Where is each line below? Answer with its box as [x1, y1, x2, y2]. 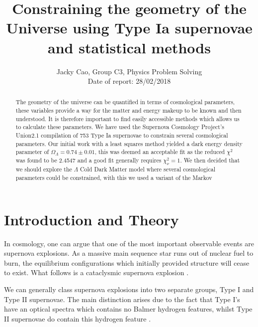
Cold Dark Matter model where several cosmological [80, 165, 215, 173]
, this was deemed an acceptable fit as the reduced [94, 148, 225, 156]
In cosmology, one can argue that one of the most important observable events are [4, 238, 254, 248]
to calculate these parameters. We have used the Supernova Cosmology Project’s [15, 123, 224, 131]
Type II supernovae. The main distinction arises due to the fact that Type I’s [4, 294, 240, 304]
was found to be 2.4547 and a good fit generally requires [15, 156, 162, 164]
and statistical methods [48, 37, 211, 57]
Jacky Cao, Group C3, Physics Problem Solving [56, 66, 202, 76]
